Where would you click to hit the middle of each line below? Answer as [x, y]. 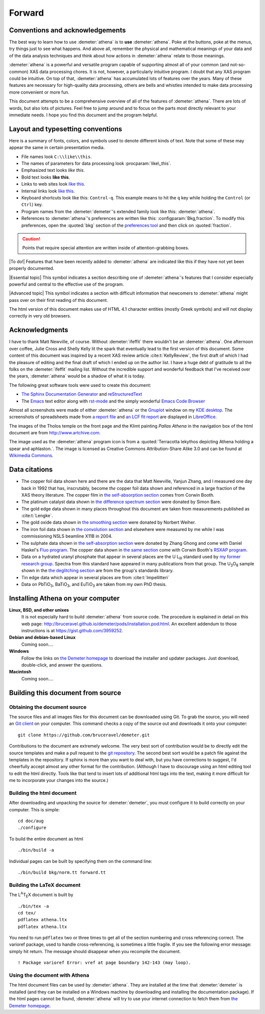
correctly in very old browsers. [40, 316]
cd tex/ [27, 913]
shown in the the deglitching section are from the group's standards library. [97, 571]
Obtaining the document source [48, 707]
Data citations [31, 469]
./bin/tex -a [33, 906]
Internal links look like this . [48, 191]
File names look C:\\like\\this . [56, 157]
